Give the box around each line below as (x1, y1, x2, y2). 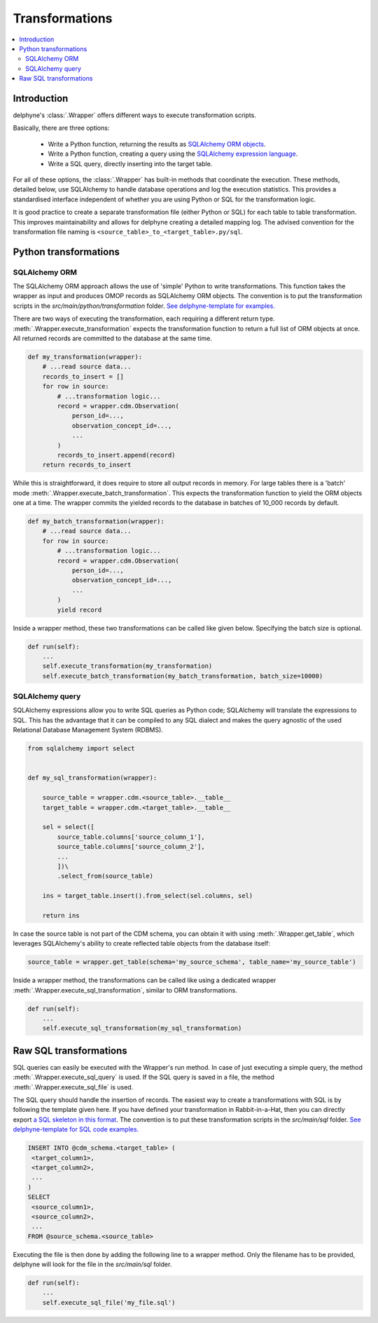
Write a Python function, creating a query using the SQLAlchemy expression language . (48, 149, 298, 158)
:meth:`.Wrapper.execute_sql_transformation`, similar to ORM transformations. (13, 986, 237, 994)
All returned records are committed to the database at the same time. (13, 334, 213, 343)
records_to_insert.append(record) (57, 451, 176, 459)
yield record (57, 605, 102, 614)
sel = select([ (42, 823, 94, 831)
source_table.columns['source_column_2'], (57, 842, 206, 851)
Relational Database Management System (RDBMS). (13, 726, 164, 734)
